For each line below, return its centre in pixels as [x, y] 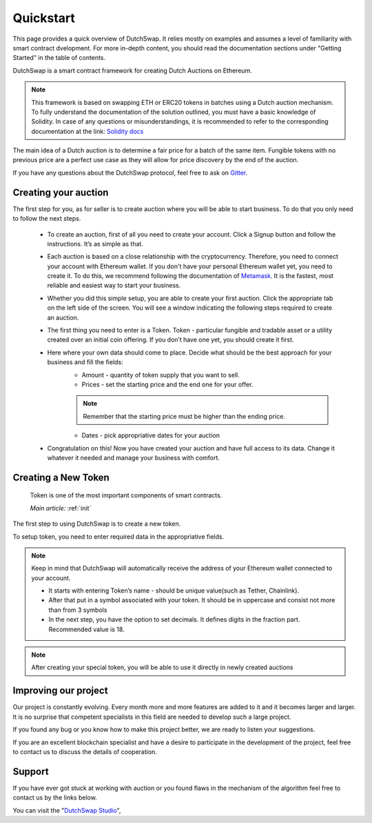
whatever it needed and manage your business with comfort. [134, 457]
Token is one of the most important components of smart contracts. [126, 495]
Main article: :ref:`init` [61, 508]
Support [31, 772]
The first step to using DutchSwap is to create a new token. [97, 524]
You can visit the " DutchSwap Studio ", [67, 810]
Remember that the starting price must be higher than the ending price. [184, 416]
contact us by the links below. [55, 797]
